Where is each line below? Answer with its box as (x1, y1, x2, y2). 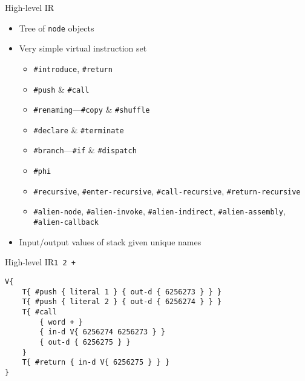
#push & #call (33, 82, 90, 95)
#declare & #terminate (33, 123, 124, 136)
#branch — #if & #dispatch (33, 144, 137, 156)
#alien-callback (33, 218, 99, 227)
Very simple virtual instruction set (19, 42, 147, 55)
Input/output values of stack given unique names (19, 235, 202, 248)
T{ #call (22, 307, 57, 316)
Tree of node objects (19, 21, 94, 34)
